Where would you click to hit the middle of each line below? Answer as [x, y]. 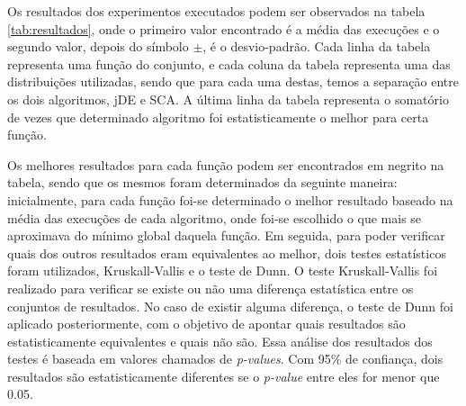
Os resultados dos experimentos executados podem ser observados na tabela [216, 11]
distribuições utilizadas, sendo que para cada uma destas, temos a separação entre [233, 81]
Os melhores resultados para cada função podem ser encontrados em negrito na [226, 164]
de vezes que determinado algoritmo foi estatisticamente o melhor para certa [218, 117]
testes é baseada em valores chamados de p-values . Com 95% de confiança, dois [225, 359]
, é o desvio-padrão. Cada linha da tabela [317, 46]
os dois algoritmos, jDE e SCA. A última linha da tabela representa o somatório [228, 99]
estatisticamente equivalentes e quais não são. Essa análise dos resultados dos [220, 341]
